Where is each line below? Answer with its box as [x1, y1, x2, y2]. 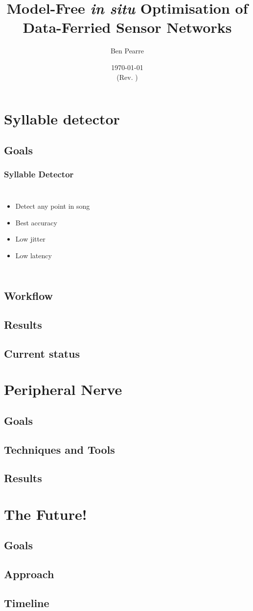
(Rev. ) [116, 72, 138, 82]
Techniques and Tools [4, 441, 115, 457]
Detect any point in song [15, 201, 90, 211]
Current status [4, 345, 80, 361]
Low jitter [15, 234, 46, 244]
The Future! [4, 504, 87, 524]
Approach [4, 566, 54, 582]
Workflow [4, 288, 53, 303]
